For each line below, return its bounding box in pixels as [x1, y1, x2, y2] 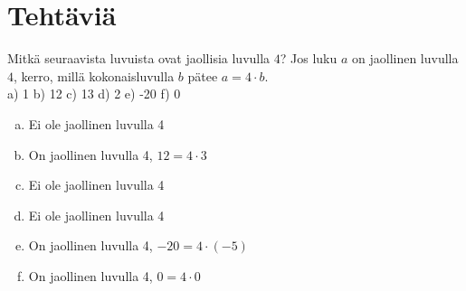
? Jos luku [280, 49, 338, 68]
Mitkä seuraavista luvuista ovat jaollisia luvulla [7, 49, 271, 68]
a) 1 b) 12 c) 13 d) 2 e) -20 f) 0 [7, 84, 181, 103]
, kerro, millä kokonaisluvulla [14, 66, 175, 85]
